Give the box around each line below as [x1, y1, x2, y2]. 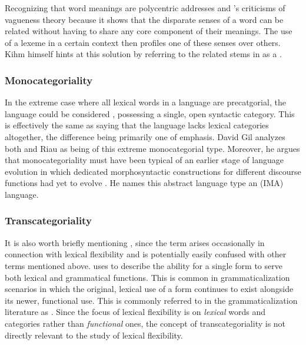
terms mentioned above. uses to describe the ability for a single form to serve [5, 259, 282, 271]
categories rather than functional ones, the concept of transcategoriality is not [5, 317, 286, 329]
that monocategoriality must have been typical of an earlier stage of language [5, 154, 284, 166]
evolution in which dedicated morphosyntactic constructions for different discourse [5, 165, 301, 177]
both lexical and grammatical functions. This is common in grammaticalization [5, 271, 290, 283]
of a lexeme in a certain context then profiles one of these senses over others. [5, 36, 281, 48]
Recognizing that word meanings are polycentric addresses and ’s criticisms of [5, 2, 285, 14]
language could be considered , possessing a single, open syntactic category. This [5, 107, 295, 120]
